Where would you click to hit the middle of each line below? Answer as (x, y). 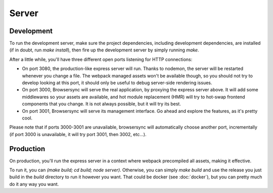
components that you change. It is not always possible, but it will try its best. (102, 104)
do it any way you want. (34, 184)
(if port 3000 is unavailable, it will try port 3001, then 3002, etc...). (78, 134)
